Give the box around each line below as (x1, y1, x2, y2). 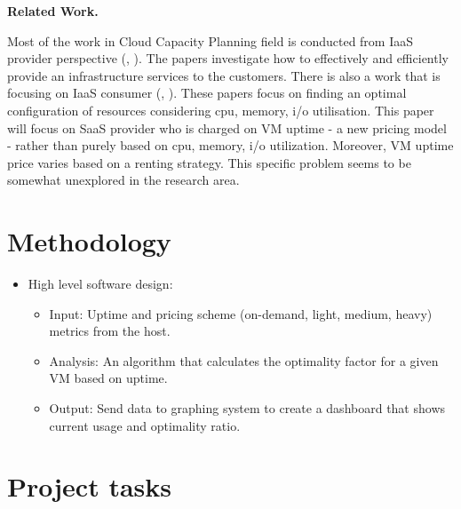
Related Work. (7, 2, 99, 20)
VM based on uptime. (49, 369, 168, 387)
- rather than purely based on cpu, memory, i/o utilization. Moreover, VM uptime (7, 136, 454, 155)
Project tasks (7, 468, 171, 505)
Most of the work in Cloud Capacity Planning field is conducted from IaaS (7, 31, 414, 50)
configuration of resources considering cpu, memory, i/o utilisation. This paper (7, 100, 434, 119)
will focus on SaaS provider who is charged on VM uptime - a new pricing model (7, 118, 447, 137)
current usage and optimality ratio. (49, 416, 241, 434)
